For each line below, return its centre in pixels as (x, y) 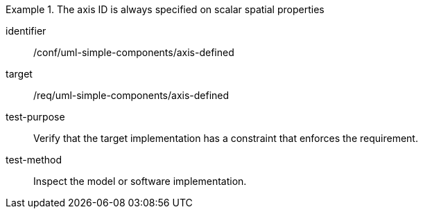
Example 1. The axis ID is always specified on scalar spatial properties (165, 9)
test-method (34, 160)
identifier (26, 31)
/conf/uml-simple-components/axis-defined (134, 52)
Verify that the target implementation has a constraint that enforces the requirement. (226, 138)
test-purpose (35, 117)
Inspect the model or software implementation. (140, 181)
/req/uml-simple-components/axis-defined (131, 95)
